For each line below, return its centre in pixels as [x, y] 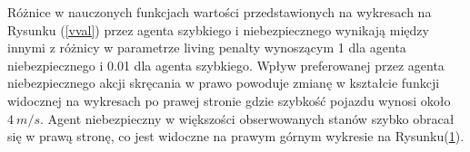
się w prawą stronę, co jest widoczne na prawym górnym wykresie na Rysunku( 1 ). [236, 136]
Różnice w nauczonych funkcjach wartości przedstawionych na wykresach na [220, 12]
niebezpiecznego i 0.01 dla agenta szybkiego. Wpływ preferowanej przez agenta [226, 65]
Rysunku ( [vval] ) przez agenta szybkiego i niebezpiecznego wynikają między [218, 29]
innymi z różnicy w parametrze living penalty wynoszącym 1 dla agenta [207, 47]
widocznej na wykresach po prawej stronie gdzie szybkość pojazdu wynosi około [229, 100]
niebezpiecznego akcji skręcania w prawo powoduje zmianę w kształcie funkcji [224, 83]
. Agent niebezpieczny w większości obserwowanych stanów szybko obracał [247, 118]
